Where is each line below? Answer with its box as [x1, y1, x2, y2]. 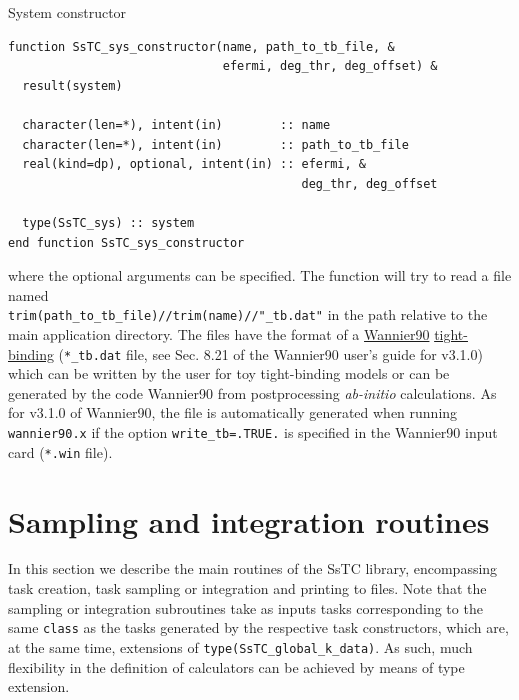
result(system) [22, 78, 123, 93]
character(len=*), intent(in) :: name [22, 117, 331, 132]
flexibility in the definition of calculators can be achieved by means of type [8, 656, 465, 677]
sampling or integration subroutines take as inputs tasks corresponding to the [8, 597, 483, 618]
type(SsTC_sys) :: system [22, 215, 195, 230]
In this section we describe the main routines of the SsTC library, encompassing [8, 558, 498, 579]
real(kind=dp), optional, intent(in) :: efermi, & [22, 157, 366, 172]
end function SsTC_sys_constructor [8, 235, 245, 250]
